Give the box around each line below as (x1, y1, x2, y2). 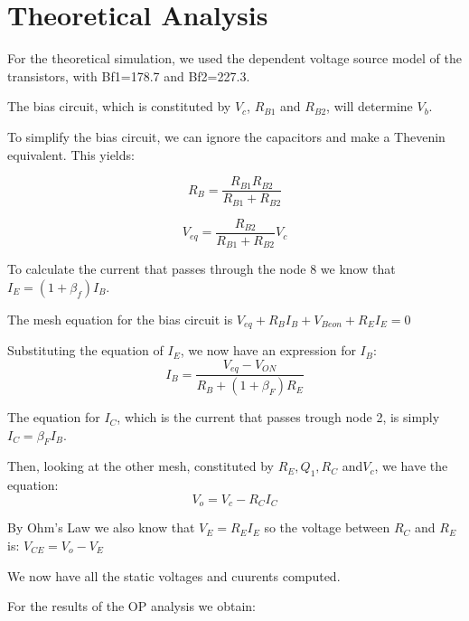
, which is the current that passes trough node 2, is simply (117, 408, 440, 427)
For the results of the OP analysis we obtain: (7, 597, 256, 616)
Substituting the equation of (7, 341, 164, 360)
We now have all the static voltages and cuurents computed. (7, 566, 341, 585)
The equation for (7, 408, 100, 427)
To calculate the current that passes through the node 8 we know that (7, 259, 396, 278)
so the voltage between (264, 518, 390, 537)
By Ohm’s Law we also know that (7, 518, 195, 537)
